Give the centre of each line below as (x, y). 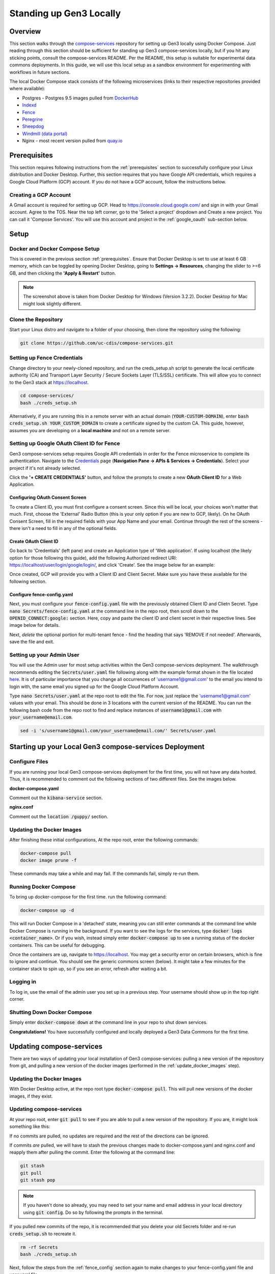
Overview (25, 31)
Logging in (23, 982)
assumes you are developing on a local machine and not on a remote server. (90, 430)
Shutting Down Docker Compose (51, 1013)
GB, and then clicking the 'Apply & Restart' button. (63, 273)
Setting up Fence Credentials (46, 358)
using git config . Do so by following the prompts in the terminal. (93, 1212)
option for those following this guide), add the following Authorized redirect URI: (93, 558)
